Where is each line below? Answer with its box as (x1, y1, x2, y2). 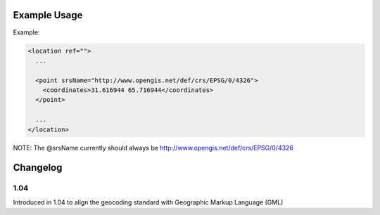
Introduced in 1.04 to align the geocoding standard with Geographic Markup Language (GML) (13, 197, 284, 207)
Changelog (13, 162, 63, 174)
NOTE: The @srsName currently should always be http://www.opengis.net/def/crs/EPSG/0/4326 (13, 143, 293, 152)
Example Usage (13, 9, 83, 21)
